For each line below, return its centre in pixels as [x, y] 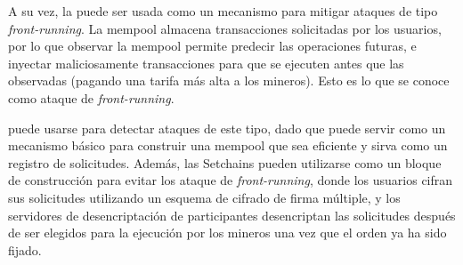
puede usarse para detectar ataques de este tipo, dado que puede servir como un [227, 128]
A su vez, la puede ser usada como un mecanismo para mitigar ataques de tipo [223, 11]
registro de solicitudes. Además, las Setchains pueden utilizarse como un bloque [225, 162]
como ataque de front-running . [91, 97]
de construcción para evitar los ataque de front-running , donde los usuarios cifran [231, 180]
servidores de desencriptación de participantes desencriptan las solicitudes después [232, 215]
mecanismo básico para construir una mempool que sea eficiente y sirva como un [228, 145]
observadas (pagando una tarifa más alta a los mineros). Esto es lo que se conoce [229, 80]
